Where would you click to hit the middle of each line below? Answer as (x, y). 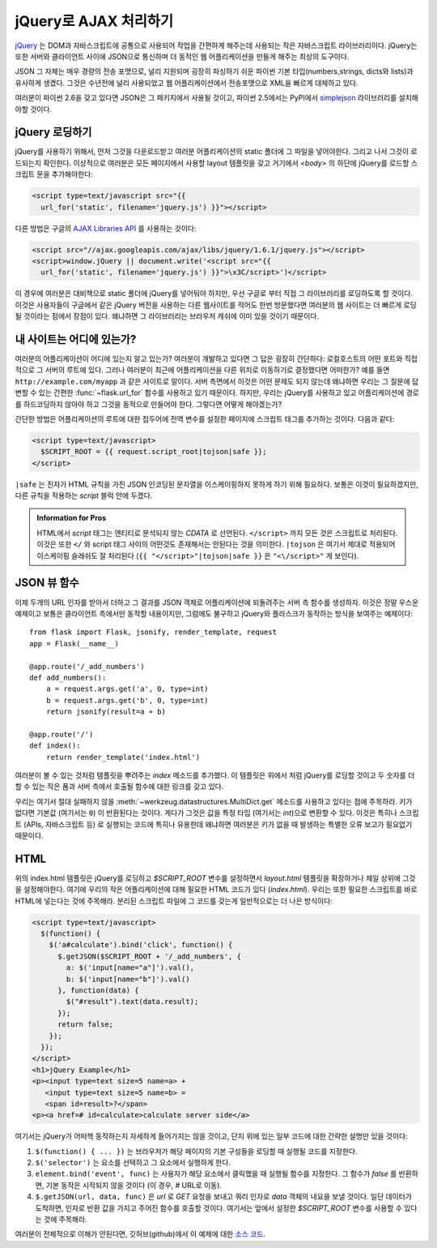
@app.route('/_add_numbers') (87, 666)
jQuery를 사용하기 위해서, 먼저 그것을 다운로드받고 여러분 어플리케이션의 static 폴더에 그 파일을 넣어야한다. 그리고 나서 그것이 (212, 152)
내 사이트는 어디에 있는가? (76, 339)
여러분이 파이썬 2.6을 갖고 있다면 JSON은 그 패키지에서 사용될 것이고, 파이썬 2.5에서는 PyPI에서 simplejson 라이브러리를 (206, 98)
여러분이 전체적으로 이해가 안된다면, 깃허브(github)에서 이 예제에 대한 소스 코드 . (140, 1234)
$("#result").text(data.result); (132, 1002)
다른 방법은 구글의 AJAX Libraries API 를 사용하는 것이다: (106, 228)
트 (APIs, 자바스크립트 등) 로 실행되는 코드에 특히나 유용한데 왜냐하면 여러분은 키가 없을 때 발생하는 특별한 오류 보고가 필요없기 (214, 824)
